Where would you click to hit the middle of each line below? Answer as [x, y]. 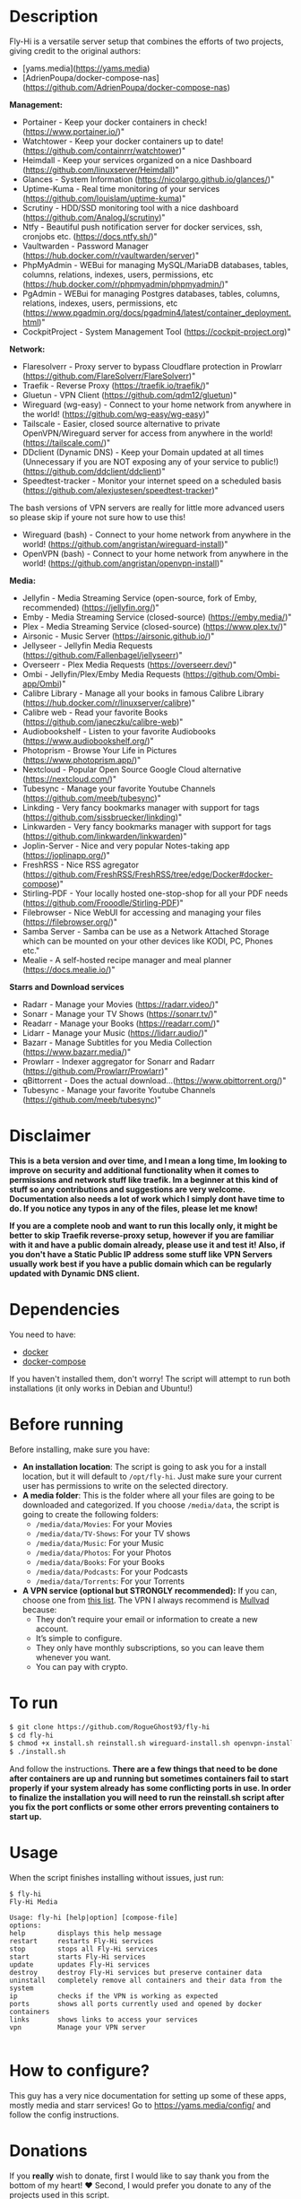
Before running [66, 1424]
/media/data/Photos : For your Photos [103, 1552]
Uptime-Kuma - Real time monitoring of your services [121, 188]
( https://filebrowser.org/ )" [70, 922]
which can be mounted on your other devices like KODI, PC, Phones [147, 941]
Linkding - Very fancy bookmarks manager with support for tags [141, 807]
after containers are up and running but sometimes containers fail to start [149, 1778]
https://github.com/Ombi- [232, 674]
